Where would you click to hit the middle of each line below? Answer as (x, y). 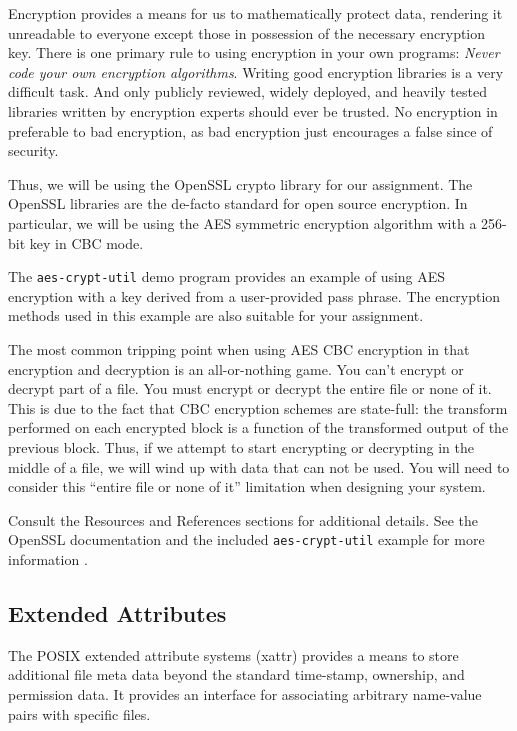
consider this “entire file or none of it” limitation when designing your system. (247, 486)
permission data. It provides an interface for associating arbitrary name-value (245, 693)
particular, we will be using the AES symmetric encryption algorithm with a (242, 222)
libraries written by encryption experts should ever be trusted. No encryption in (253, 110)
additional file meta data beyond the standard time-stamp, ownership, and (236, 674)
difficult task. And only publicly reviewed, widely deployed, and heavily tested (247, 91)
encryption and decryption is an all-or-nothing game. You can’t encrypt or (236, 368)
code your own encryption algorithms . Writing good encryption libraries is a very (256, 71)
